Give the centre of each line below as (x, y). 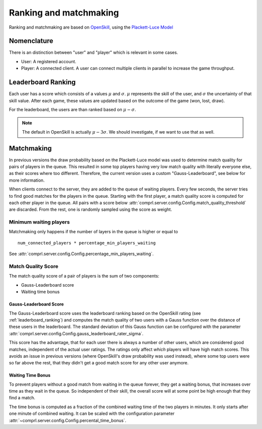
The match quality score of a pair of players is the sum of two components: (84, 276)
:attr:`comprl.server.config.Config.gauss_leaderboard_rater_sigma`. (76, 333)
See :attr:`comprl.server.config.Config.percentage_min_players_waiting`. (81, 254)
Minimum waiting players (39, 222)
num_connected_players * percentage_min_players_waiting (87, 243)
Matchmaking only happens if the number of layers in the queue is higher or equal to (93, 232)
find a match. (22, 398)
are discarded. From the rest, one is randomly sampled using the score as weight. (90, 209)
